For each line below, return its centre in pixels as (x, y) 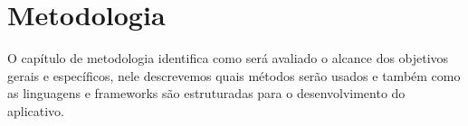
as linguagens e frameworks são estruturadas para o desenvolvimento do (206, 93)
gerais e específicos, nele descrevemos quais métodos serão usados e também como (234, 75)
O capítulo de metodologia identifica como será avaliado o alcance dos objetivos (228, 58)
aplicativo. (36, 110)
